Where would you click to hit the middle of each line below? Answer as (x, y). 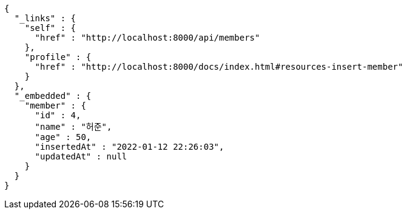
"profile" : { (58, 57)
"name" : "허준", (73, 127)
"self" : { (50, 28)
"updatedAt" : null (81, 156)
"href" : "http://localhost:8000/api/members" (147, 38)
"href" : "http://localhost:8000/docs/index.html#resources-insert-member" (219, 67)
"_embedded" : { (53, 96)
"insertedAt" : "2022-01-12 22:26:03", (129, 147)
